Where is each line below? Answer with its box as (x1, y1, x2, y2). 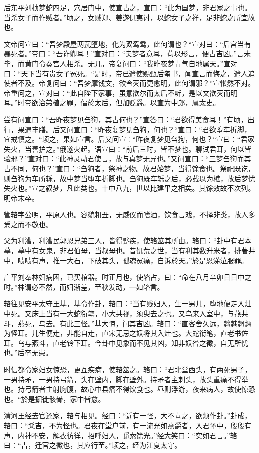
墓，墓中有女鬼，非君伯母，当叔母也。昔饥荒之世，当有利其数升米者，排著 (4, 245, 248, 256)
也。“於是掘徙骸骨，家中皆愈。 (4, 393, 105, 404)
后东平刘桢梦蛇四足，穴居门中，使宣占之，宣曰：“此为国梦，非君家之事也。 (4, 2, 252, 12)
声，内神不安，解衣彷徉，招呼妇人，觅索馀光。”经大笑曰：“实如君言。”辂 (4, 430, 237, 440)
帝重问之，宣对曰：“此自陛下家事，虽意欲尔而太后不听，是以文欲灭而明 (4, 87, 238, 98)
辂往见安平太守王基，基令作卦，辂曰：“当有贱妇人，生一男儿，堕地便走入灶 (4, 298, 252, 309)
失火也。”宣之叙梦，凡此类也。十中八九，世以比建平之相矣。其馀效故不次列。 (4, 183, 255, 193)
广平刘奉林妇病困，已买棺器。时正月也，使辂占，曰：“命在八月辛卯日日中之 (4, 272, 252, 282)
